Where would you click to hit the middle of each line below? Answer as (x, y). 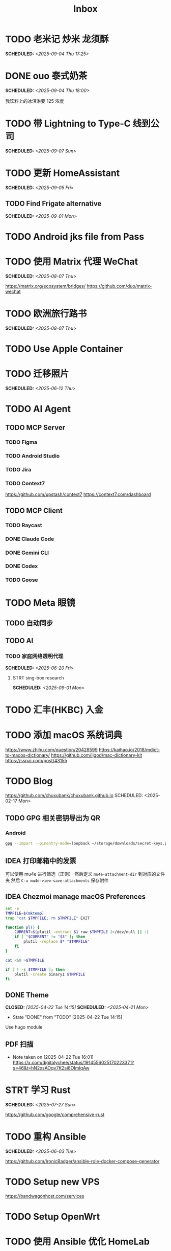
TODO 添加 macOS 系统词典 (64, 735)
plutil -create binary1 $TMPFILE (50, 974)
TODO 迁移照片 (37, 374)
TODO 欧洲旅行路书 (46, 314)
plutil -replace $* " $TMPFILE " (57, 942)
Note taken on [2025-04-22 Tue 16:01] (53, 1057)
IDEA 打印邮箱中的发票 (41, 861)
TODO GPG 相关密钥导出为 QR (53, 818)
